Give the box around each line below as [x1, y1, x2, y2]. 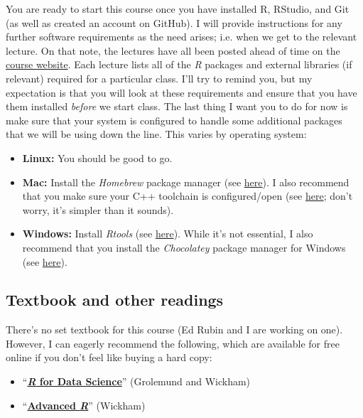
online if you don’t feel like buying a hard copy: [6, 350, 212, 365]
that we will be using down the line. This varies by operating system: [6, 127, 307, 141]
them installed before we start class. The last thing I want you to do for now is [6, 99, 348, 114]
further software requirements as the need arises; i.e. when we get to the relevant [6, 29, 357, 44]
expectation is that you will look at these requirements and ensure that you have [6, 85, 357, 100]
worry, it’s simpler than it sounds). [22, 202, 174, 217]
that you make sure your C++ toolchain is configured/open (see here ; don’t [22, 188, 353, 203]
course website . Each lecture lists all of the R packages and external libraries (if [6, 57, 352, 72]
